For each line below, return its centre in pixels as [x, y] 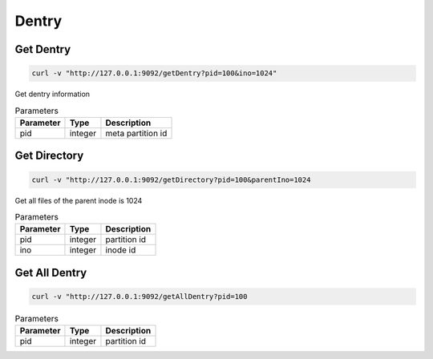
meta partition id [136, 133]
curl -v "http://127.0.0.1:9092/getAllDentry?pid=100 [140, 296]
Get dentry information [53, 94]
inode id [121, 250]
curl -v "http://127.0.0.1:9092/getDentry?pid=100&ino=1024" [154, 73]
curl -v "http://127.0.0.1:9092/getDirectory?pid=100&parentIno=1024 [171, 179]
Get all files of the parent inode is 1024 [79, 200]
